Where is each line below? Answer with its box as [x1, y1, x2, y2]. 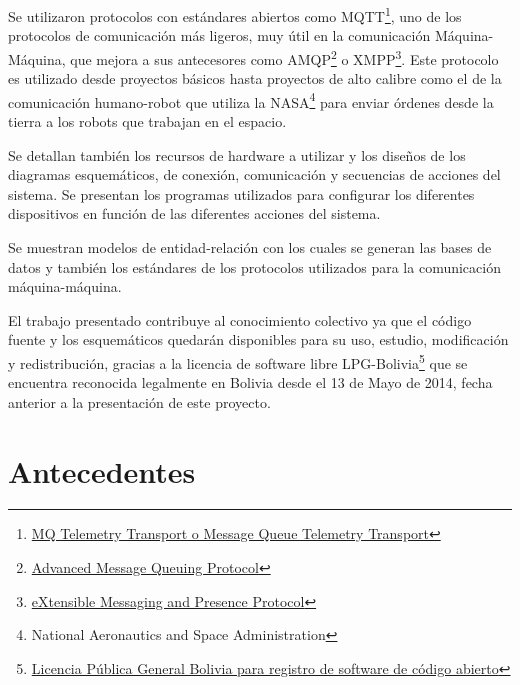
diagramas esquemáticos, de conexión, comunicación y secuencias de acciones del [8, 164, 501, 185]
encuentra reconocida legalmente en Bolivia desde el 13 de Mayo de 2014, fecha [8, 372, 493, 393]
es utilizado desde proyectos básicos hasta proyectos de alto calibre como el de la [8, 68, 502, 89]
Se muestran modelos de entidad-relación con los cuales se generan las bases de [8, 236, 492, 257]
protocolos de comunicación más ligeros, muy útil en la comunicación [8, 25, 431, 46]
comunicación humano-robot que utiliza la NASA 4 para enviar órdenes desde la [8, 88, 494, 112]
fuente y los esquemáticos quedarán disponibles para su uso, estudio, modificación [8, 329, 509, 350]
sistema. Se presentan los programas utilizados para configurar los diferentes [8, 183, 475, 204]
